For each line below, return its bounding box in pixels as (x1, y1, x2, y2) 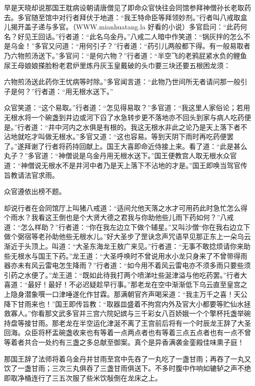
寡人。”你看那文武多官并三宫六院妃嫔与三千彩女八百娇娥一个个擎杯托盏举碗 (10, 308, 251, 318)
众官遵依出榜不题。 (4, 186, 66, 196)
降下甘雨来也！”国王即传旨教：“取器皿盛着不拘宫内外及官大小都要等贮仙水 (4, 298, 244, 309)
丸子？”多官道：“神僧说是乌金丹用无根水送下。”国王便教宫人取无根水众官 (4, 150, 237, 161)
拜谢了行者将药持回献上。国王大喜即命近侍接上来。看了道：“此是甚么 (24, 141, 248, 151)
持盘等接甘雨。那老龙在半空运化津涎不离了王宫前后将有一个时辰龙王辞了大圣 (4, 317, 251, 328)
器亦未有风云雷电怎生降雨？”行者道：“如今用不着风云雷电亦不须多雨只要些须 (4, 260, 251, 270)
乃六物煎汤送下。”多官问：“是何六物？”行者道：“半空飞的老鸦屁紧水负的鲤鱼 (4, 50, 247, 60)
